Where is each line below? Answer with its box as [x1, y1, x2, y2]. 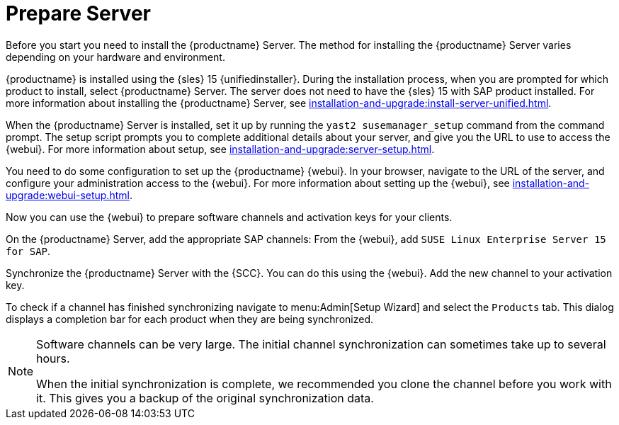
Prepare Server [6, 1, 151, 25]
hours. [36, 351, 70, 365]
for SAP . [6, 244, 51, 257]
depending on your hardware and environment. [6, 50, 225, 63]
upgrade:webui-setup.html [6, 188, 130, 201]
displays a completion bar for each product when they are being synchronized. [6, 312, 373, 325]
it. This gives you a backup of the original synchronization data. [36, 390, 374, 405]
